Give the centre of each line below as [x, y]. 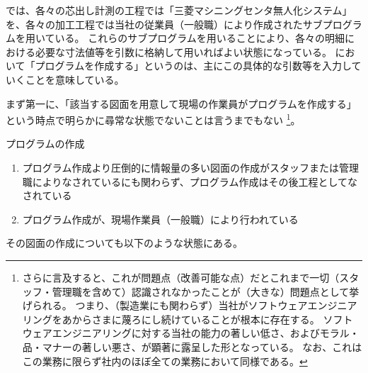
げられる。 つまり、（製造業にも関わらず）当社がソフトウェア [165, 305]
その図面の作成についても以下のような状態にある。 [124, 243]
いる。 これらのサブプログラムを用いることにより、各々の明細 [200, 38]
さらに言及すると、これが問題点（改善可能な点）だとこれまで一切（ [181, 277]
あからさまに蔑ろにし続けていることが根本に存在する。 [191, 319]
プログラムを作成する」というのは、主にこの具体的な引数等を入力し [193, 66]
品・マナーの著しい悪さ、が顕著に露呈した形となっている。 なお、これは [192, 346]
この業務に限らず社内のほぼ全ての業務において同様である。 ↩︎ [165, 361]
